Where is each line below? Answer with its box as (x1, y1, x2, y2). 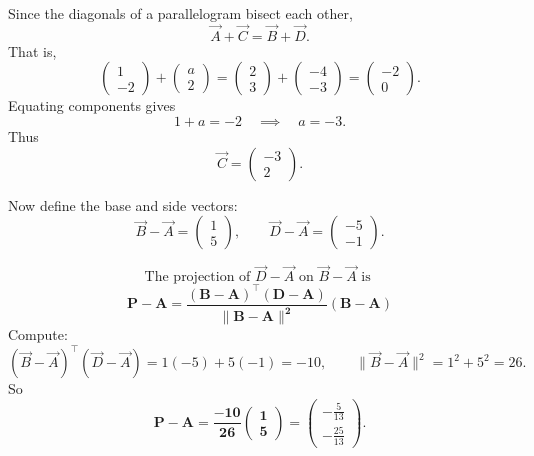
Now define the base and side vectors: (8, 194, 238, 215)
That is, (8, 40, 57, 61)
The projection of (144, 270, 251, 285)
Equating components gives (8, 95, 176, 116)
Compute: (8, 324, 68, 345)
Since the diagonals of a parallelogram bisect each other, (8, 3, 353, 23)
